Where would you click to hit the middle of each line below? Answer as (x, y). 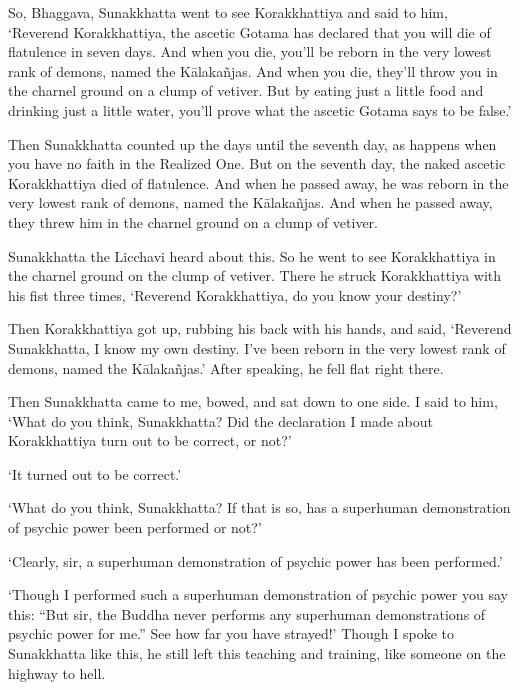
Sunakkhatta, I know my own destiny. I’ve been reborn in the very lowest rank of (257, 347)
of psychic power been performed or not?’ (135, 527)
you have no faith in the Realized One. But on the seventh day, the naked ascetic (257, 163)
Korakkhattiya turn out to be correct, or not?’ (150, 440)
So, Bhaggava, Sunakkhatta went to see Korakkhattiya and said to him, (228, 12)
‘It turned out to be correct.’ (95, 473)
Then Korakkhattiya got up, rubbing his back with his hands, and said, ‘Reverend (260, 328)
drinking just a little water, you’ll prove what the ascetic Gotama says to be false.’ (260, 109)
